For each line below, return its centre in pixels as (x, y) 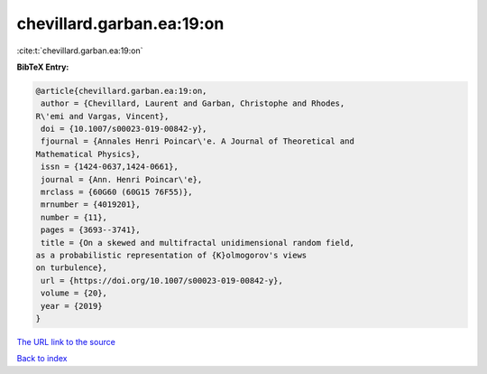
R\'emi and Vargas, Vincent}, (102, 116)
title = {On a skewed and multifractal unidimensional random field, (198, 243)
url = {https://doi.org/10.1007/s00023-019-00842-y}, (162, 280)
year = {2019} (72, 306)
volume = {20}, (74, 293)
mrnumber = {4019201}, (91, 205)
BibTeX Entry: (43, 67)
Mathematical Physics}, (88, 154)
